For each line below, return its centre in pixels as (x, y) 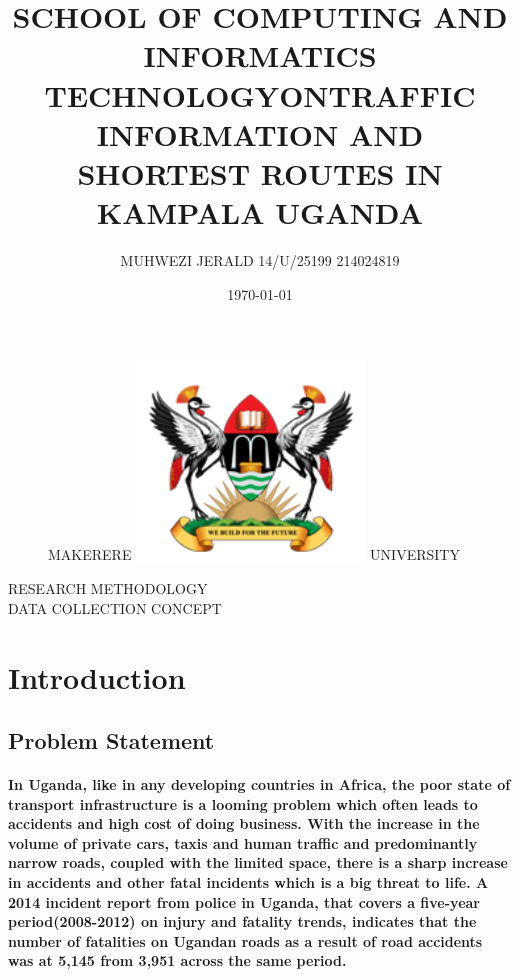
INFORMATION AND (260, 133)
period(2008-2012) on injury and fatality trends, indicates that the (242, 921)
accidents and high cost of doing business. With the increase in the (244, 823)
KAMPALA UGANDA (260, 212)
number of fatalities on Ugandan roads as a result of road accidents (245, 940)
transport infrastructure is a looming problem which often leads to (243, 803)
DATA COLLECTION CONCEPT (115, 607)
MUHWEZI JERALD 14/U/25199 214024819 (260, 260)
